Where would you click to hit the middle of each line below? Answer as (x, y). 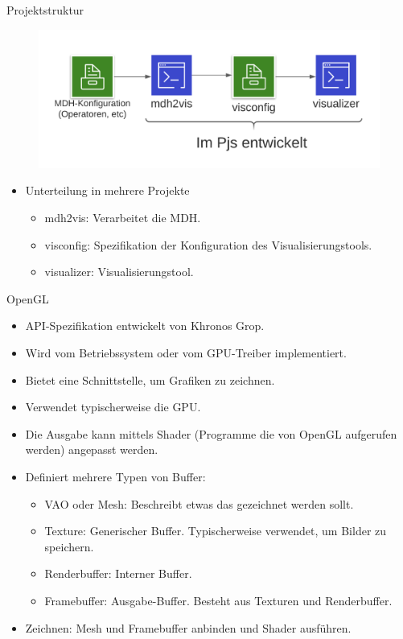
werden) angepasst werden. (92, 449)
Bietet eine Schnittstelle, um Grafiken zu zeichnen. (150, 379)
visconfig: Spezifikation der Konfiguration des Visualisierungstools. (208, 244)
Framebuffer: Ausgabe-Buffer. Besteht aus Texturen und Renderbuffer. (218, 600)
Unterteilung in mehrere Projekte (107, 190)
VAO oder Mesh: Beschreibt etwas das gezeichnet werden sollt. (199, 503)
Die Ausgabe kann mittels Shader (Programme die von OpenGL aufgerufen (211, 433)
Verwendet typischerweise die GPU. (113, 407)
